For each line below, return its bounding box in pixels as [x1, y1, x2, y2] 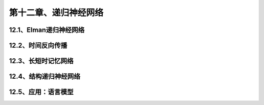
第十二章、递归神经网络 [9, 7, 104, 18]
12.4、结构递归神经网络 [9, 72, 81, 81]
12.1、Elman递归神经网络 [9, 26, 85, 34]
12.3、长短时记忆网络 [9, 57, 74, 65]
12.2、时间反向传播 [9, 41, 67, 50]
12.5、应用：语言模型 [9, 88, 74, 96]
